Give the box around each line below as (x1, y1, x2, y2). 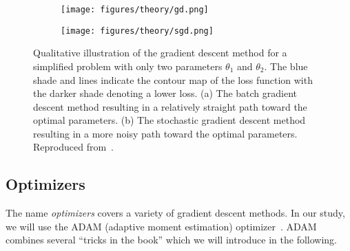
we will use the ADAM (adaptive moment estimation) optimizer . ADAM (6, 219, 317, 233)
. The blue (264, 58, 308, 73)
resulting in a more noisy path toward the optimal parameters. (33, 126, 298, 140)
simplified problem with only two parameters (33, 58, 223, 73)
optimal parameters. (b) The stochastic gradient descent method (33, 113, 306, 127)
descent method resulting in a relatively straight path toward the (33, 99, 307, 113)
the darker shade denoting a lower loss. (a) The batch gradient (33, 86, 298, 100)
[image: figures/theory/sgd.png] (61, 25, 214, 36)
